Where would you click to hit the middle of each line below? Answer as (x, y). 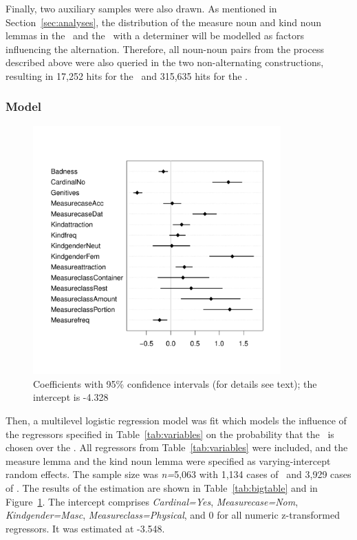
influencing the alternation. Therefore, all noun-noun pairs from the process (165, 49)
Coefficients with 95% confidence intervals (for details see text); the (175, 383)
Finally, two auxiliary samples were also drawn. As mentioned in (141, 8)
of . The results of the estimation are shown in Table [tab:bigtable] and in (162, 487)
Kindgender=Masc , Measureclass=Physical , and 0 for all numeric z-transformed (173, 515)
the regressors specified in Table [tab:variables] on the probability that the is (170, 434)
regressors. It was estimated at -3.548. (85, 528)
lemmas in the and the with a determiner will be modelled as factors (155, 35)
